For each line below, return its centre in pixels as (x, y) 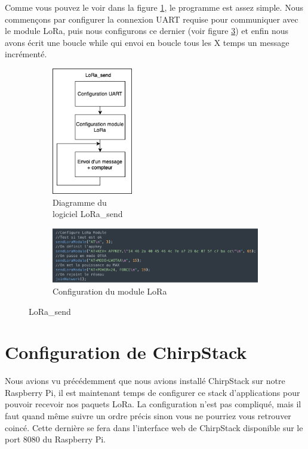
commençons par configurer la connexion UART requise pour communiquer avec (152, 19)
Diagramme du (80, 202)
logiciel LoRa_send (88, 214)
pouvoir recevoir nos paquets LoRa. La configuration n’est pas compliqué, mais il (153, 404)
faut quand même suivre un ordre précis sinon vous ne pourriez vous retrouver (148, 416)
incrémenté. (26, 54)
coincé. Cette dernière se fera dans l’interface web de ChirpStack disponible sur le (154, 427)
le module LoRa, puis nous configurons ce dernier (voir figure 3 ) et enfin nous (147, 31)
